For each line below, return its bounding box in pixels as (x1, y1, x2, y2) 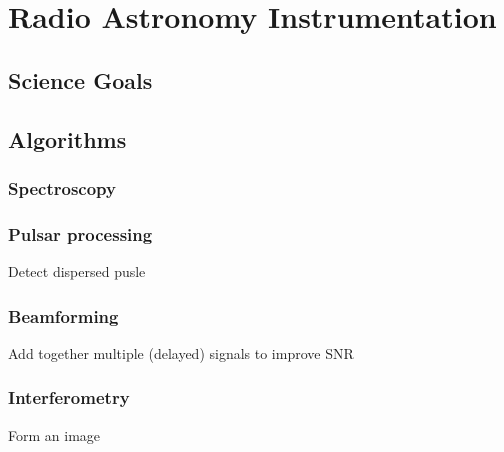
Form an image (8, 424, 101, 445)
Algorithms (8, 123, 127, 154)
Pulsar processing (8, 221, 153, 246)
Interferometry (8, 385, 130, 410)
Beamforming (8, 303, 119, 328)
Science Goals (8, 64, 153, 95)
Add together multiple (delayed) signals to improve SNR (8, 342, 354, 363)
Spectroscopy (8, 175, 116, 200)
